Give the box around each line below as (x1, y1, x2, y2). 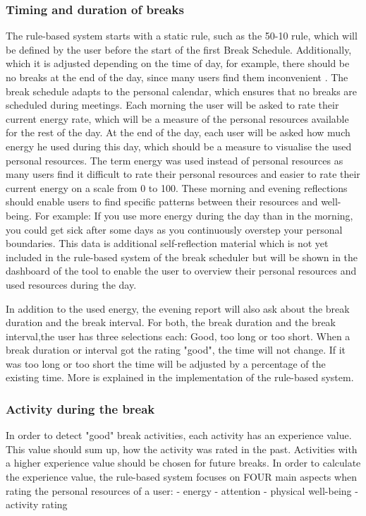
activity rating (6, 497, 68, 512)
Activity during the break (6, 400, 155, 417)
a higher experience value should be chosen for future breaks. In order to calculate (6, 455, 361, 470)
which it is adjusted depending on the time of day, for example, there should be (6, 56, 350, 71)
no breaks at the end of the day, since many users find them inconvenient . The (6, 70, 348, 84)
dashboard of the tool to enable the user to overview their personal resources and (6, 263, 357, 278)
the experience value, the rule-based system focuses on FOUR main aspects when (6, 469, 357, 484)
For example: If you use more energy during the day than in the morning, (35, 208, 353, 222)
